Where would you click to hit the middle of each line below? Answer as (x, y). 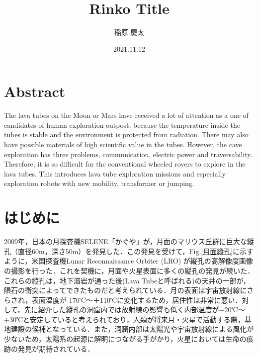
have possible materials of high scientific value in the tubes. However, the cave (123, 144)
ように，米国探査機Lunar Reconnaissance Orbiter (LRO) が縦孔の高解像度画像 (129, 261)
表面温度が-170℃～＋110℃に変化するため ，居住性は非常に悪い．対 (140, 300)
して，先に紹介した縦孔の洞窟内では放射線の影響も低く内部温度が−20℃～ (125, 310)
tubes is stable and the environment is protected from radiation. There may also (126, 134)
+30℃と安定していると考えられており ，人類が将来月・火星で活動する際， (124, 319)
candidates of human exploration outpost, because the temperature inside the (122, 125)
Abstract (35, 91)
